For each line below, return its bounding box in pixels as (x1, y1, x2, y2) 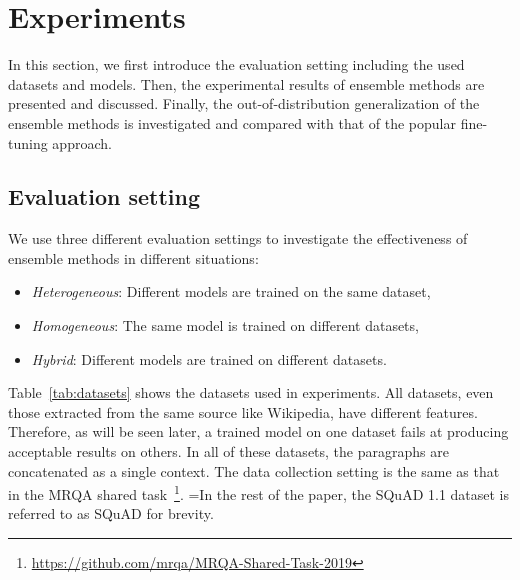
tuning (8, 132, 48, 153)
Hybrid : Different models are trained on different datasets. (31, 348, 387, 369)
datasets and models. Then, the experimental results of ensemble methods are (8, 73, 485, 94)
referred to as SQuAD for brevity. (8, 503, 214, 524)
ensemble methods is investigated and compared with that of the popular (8, 112, 456, 133)
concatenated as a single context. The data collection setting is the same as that (8, 460, 500, 481)
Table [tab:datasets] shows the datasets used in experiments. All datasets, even (8, 382, 494, 403)
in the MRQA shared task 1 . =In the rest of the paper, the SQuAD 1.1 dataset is (8, 481, 510, 504)
